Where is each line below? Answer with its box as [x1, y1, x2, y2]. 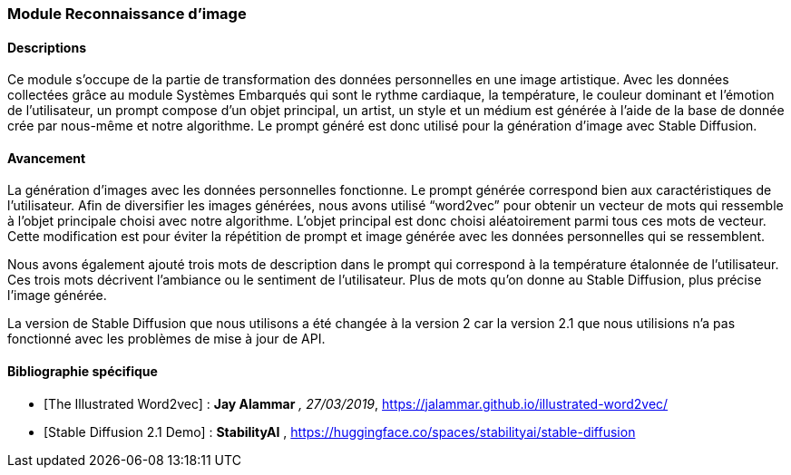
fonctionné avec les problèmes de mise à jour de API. [7, 331, 326, 347]
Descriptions [7, 39, 86, 55]
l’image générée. [7, 287, 107, 304]
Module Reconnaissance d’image [7, 5, 247, 23]
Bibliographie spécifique [7, 364, 158, 380]
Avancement [7, 150, 86, 166]
